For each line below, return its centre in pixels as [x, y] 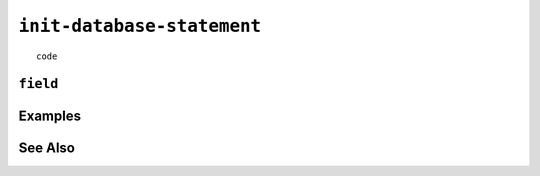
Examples [50, 116]
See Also [46, 148]
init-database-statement [140, 26]
